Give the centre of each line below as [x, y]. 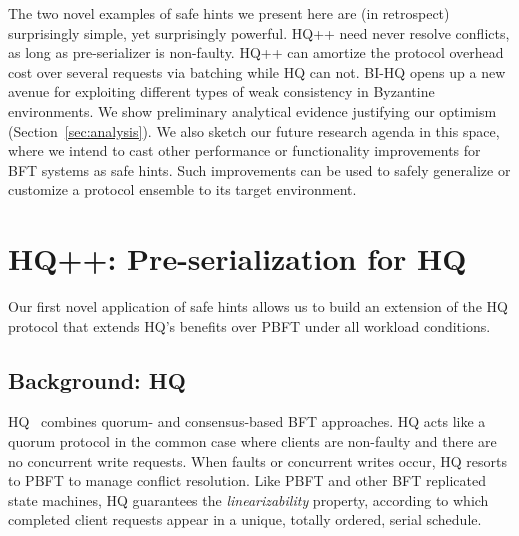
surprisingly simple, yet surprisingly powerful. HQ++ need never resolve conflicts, [259, 32]
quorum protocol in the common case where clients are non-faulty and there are [252, 441]
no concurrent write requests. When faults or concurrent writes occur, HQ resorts [258, 460]
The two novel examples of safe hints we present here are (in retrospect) [229, 13]
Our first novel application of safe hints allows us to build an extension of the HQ [258, 306]
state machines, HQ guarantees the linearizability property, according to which [248, 499]
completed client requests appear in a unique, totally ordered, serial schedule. [245, 519]
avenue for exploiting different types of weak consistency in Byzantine [221, 91]
